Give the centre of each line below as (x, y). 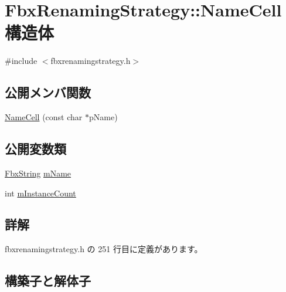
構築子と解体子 (48, 281)
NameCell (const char (44, 117)
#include (21, 61)
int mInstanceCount (40, 193)
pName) (103, 117)
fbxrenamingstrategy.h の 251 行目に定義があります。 (104, 249)
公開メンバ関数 (48, 92)
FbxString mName (38, 173)
